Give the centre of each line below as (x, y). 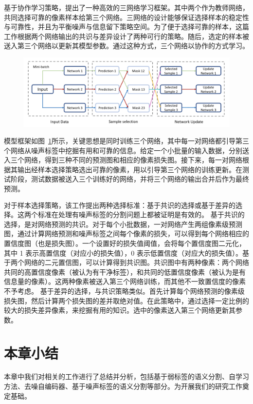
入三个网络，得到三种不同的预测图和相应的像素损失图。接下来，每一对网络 (123, 160)
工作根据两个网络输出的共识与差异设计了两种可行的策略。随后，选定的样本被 (126, 36)
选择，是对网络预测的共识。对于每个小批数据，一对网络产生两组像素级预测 (123, 224)
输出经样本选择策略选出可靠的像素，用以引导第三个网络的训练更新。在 (130, 169)
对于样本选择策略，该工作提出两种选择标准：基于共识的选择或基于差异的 (120, 205)
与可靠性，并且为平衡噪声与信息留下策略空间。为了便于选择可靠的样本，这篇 (126, 27)
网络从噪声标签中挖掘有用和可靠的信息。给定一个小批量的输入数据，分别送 (130, 150)
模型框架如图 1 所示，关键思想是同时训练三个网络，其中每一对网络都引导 (120, 141)
